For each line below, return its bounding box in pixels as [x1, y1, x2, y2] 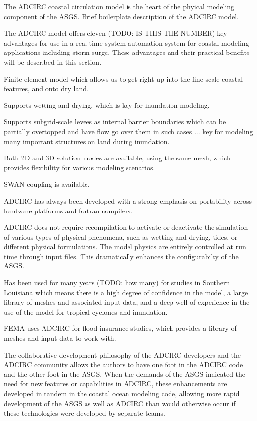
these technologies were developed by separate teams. [4, 408, 165, 418]
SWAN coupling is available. [4, 179, 90, 189]
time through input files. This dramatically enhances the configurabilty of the [4, 251, 239, 261]
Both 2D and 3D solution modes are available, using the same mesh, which [4, 153, 231, 163]
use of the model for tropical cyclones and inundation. [4, 306, 168, 316]
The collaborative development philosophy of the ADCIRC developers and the [4, 349, 241, 360]
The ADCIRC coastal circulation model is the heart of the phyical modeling [4, 1, 235, 11]
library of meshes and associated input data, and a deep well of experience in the [4, 297, 250, 307]
